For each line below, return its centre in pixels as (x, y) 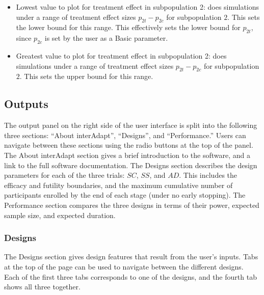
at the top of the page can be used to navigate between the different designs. (124, 266)
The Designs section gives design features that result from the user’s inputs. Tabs (131, 257)
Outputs (26, 104)
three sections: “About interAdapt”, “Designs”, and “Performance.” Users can (125, 135)
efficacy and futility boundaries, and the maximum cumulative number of (118, 185)
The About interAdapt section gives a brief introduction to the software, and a (127, 155)
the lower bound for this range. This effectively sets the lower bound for (128, 27)
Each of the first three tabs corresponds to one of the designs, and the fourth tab (130, 276)
